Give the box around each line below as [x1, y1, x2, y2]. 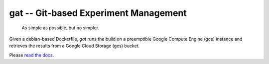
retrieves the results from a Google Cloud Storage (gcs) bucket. [9, 43, 140, 49]
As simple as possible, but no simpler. [21, 25, 100, 31]
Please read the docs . [9, 52, 54, 58]
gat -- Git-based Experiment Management [9, 7, 187, 18]
